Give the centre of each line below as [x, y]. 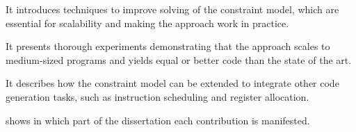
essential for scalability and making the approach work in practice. [147, 23]
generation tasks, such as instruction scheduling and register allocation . [157, 96]
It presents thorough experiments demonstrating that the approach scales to [168, 46]
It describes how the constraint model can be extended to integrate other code [172, 83]
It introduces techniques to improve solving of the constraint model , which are [172, 9]
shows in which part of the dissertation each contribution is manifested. [158, 120]
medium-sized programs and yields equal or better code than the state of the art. [179, 59]
